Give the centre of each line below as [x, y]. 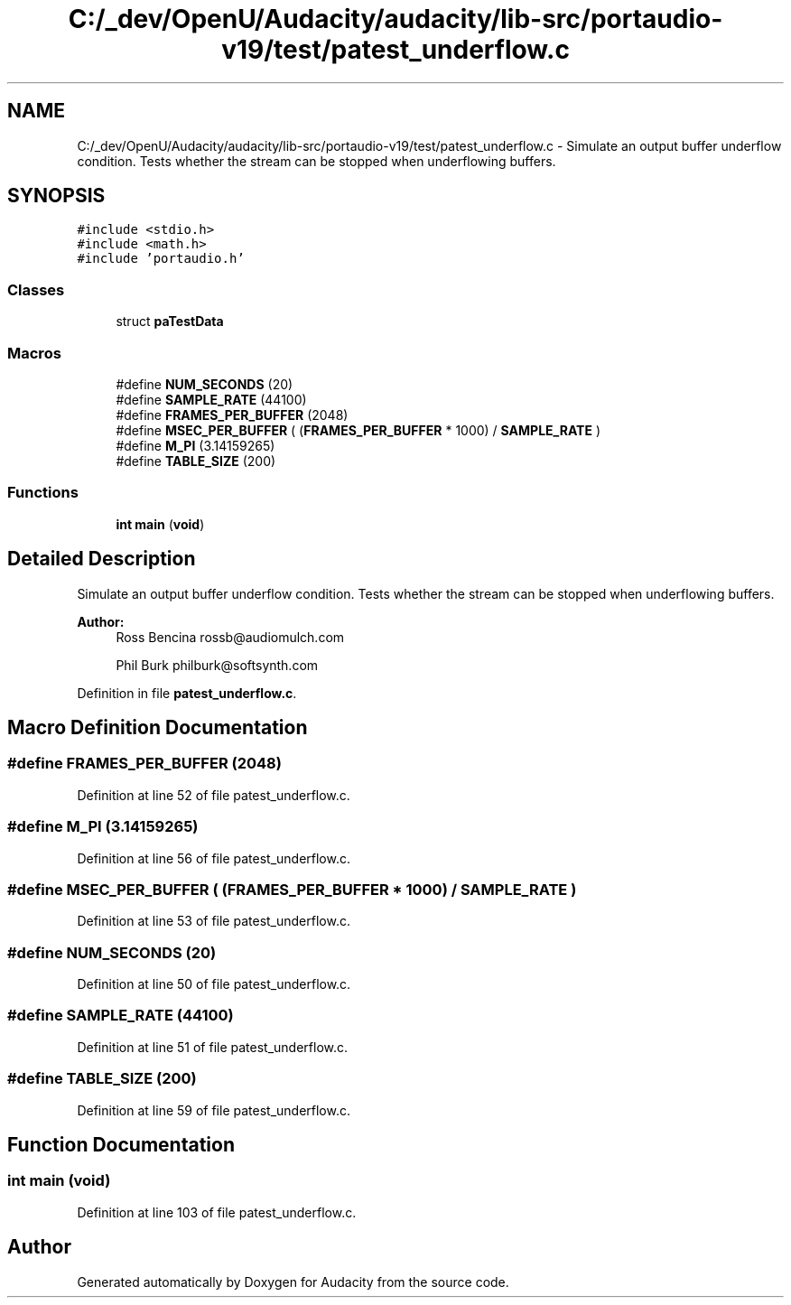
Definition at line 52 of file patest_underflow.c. [214, 795]
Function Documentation [121, 1144]
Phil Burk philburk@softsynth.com [217, 665]
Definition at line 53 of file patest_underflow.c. [214, 921]
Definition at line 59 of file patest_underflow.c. [214, 1110]
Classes [36, 289]
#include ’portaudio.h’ [161, 259]
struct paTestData [170, 322]
